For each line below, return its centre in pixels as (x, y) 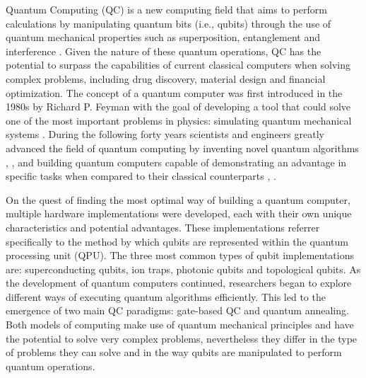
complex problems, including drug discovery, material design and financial (166, 78)
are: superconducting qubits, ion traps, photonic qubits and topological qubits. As (183, 269)
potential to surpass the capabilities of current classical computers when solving (178, 65)
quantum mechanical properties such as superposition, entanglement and (163, 37)
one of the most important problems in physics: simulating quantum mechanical (179, 120)
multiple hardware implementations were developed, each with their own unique (179, 213)
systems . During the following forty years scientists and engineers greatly (165, 134)
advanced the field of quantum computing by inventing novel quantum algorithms (182, 148)
